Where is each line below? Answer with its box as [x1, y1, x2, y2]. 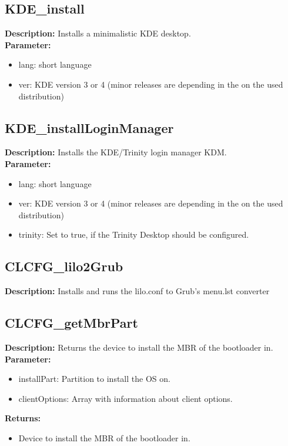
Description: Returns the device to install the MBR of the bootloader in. [5, 341, 273, 353]
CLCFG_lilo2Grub [5, 257, 123, 275]
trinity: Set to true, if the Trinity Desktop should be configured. [18, 228, 249, 241]
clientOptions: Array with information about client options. [18, 392, 233, 404]
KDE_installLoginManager [5, 118, 174, 137]
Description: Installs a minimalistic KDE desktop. [5, 27, 191, 39]
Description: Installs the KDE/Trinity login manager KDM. [5, 146, 227, 158]
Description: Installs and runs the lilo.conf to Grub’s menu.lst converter [5, 285, 270, 297]
